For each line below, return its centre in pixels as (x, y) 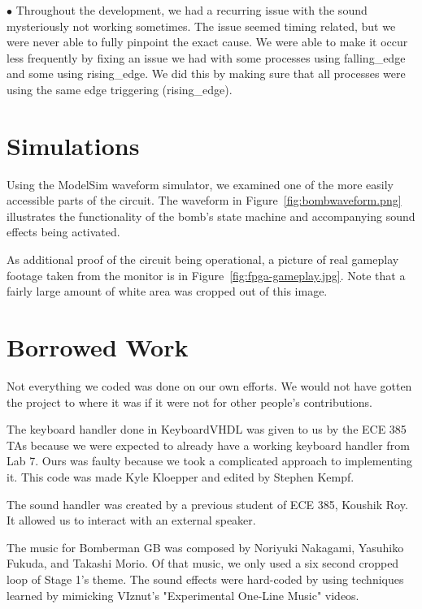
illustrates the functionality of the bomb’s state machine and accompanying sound (211, 216)
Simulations (73, 145)
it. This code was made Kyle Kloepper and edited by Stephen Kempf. (181, 476)
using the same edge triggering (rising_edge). (120, 89)
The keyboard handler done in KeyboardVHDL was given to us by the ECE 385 (207, 429)
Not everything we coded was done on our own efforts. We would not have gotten (209, 385)
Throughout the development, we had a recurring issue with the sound (191, 10)
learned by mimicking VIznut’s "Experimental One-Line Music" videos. (183, 595)
